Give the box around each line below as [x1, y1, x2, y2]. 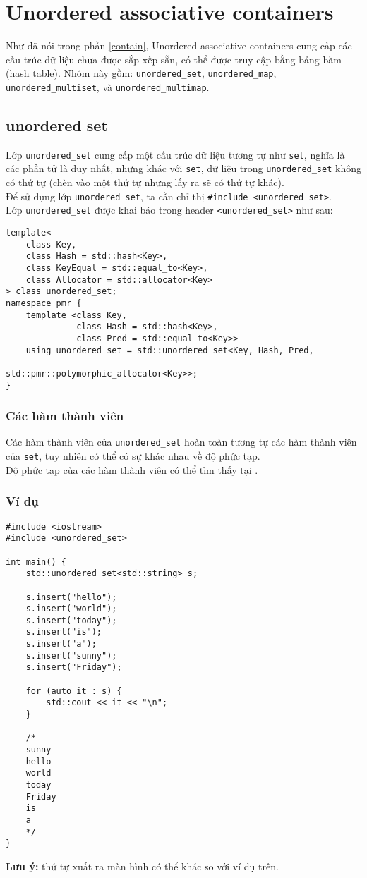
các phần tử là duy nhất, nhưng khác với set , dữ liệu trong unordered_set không [6, 161, 361, 176]
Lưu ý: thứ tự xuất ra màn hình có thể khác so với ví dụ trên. [6, 858, 279, 873]
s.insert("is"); [25, 627, 102, 638]
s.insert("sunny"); [25, 650, 117, 661]
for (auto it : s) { [25, 685, 122, 696]
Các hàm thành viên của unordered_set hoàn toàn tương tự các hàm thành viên [6, 434, 357, 449]
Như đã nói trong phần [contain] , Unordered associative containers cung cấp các [6, 38, 352, 53]
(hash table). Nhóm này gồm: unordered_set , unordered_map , [6, 66, 277, 80]
